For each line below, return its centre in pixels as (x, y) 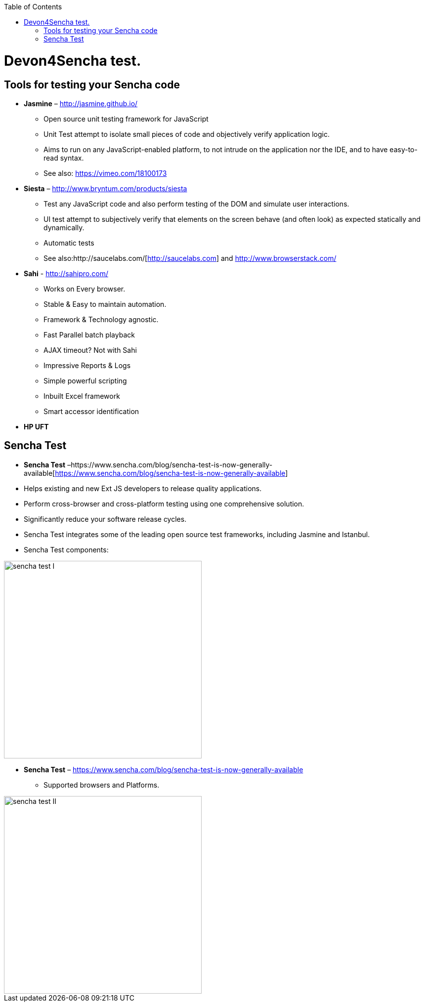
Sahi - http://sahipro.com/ (66, 273)
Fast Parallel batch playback (89, 335)
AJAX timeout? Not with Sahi (90, 350)
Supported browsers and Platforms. (102, 785)
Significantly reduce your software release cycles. (105, 519)
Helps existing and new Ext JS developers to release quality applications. (143, 488)
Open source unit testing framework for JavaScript (126, 119)
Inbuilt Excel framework (82, 396)
